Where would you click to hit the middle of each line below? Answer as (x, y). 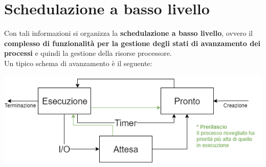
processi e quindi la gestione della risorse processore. (88, 53)
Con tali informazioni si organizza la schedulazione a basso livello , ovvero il (128, 33)
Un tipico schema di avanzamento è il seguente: (78, 63)
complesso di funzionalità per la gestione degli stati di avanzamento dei (132, 43)
